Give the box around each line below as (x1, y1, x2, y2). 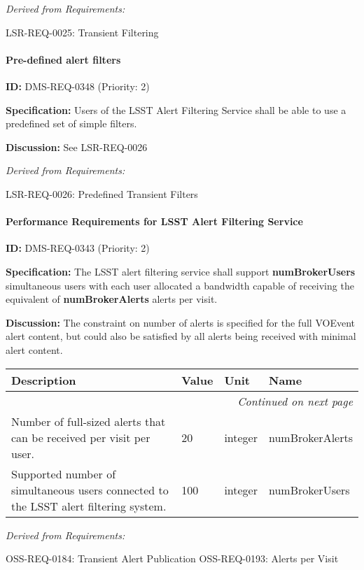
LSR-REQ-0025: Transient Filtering (6, 24, 159, 39)
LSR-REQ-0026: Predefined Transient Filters (6, 186, 198, 201)
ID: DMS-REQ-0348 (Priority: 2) (6, 78, 150, 93)
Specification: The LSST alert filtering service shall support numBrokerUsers (6, 264, 356, 278)
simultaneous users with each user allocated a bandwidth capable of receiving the (6, 278, 354, 292)
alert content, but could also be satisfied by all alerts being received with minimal (6, 329, 356, 343)
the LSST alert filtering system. (11, 497, 167, 514)
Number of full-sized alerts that (11, 413, 166, 429)
